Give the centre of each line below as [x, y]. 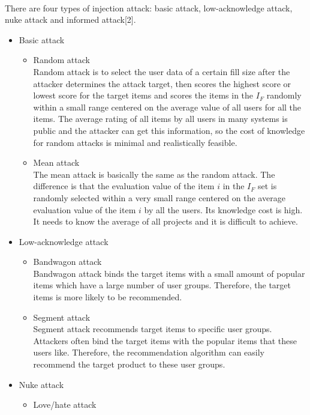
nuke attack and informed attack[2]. [70, 20]
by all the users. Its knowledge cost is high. [223, 209]
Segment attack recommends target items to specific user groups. [153, 329]
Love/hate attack [65, 404]
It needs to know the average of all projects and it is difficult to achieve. [165, 221]
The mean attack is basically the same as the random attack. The [154, 174]
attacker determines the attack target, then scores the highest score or [162, 83]
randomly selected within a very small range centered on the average [159, 197]
